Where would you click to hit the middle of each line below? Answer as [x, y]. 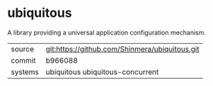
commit [23, 60]
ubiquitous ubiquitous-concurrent [102, 72]
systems [25, 72]
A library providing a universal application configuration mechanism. [107, 32]
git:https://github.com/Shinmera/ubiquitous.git [122, 49]
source [22, 49]
